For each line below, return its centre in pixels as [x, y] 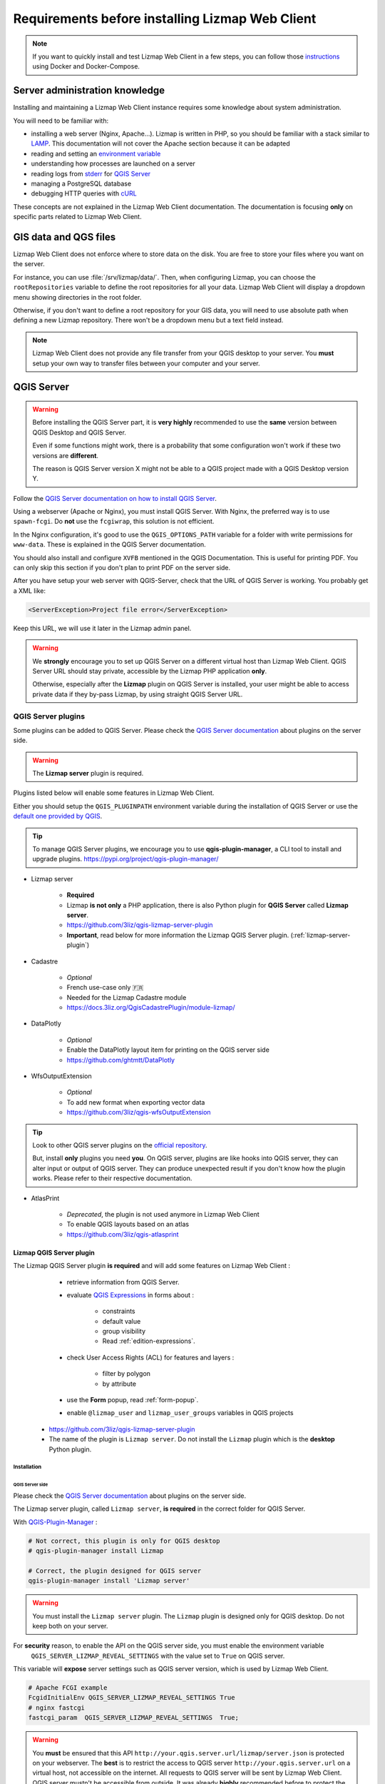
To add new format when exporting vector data [136, 1102]
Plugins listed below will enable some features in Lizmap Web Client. [114, 793]
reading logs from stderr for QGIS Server [91, 173]
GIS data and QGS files [65, 237]
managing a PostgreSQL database [81, 183]
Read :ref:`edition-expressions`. [149, 1341]
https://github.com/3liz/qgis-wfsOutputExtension [139, 1113]
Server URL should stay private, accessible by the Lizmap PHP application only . [150, 671]
